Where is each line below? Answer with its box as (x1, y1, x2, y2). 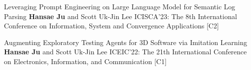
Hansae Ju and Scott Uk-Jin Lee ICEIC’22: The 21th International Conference (4, 47, 247, 57)
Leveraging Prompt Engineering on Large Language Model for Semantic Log (4, 1, 235, 11)
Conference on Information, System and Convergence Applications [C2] (4, 21, 219, 31)
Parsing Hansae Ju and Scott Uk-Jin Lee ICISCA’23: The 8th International (4, 11, 237, 21)
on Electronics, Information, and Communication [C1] (4, 56, 167, 66)
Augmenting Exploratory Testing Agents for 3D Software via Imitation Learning (4, 37, 247, 47)
